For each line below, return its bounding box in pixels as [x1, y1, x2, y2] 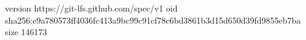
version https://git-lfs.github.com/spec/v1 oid [5, 2, 178, 14]
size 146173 [5, 25, 47, 38]
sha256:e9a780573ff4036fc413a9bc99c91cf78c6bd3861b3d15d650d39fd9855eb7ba [5, 13, 301, 26]
